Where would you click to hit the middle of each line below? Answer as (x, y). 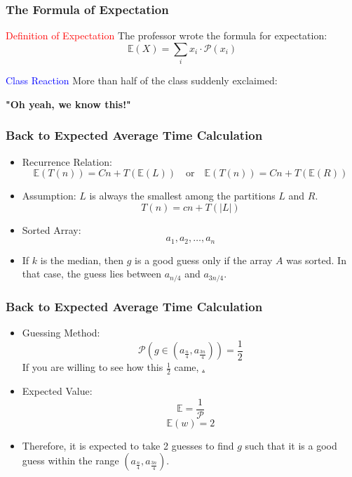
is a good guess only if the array (204, 260)
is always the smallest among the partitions (182, 196)
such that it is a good (291, 445)
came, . (190, 367)
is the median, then (82, 260)
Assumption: (49, 196)
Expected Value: (57, 390)
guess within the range (70, 460)
